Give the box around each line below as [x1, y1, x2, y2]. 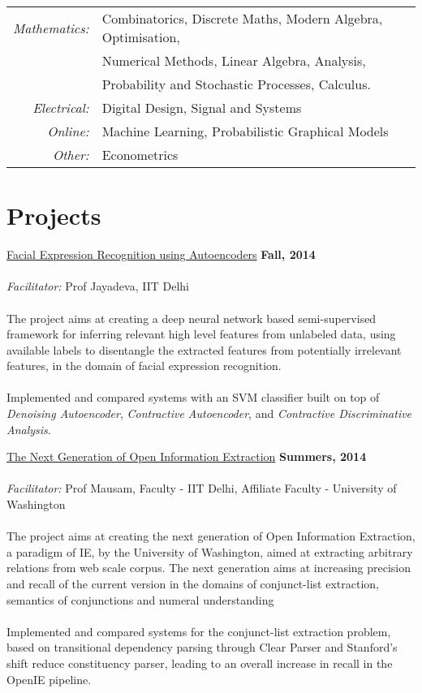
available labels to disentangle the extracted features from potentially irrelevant [6, 341, 402, 358]
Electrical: [32, 98, 89, 117]
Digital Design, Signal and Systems [101, 98, 302, 117]
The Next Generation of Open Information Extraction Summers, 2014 [6, 448, 367, 465]
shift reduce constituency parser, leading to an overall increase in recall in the [6, 654, 393, 671]
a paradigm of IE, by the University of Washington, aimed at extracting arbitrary [6, 543, 413, 560]
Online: [47, 122, 89, 140]
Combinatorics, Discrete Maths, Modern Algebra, [101, 9, 383, 28]
